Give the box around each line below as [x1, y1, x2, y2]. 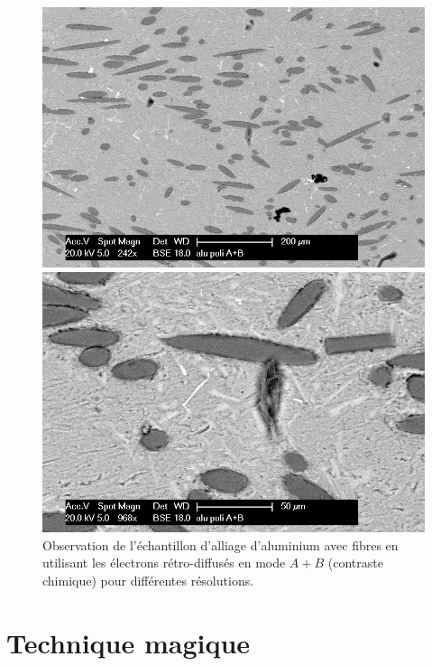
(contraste [327, 553, 383, 572]
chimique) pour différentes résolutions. [42, 570, 254, 589]
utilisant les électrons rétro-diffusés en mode [42, 553, 286, 572]
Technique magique [6, 624, 251, 661]
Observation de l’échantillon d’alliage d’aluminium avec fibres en [42, 535, 399, 554]
